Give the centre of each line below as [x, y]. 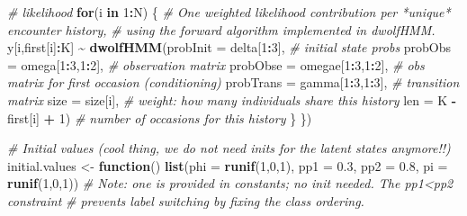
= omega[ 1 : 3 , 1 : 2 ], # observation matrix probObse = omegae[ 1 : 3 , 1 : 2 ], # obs [216, 64]
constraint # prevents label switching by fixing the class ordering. [186, 200]
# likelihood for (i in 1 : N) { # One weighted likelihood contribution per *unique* [229, 12]
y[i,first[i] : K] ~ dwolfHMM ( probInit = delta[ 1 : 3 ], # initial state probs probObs [229, 47]
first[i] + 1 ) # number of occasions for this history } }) [160, 117]
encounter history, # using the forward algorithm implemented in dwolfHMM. [221, 29]
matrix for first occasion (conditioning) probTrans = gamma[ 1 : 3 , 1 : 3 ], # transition [233, 82]
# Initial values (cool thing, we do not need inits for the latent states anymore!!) [229, 148]
